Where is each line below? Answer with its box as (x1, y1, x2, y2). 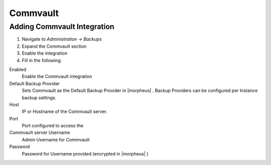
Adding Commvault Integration (9, 22, 115, 31)
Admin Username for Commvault (22, 136, 90, 142)
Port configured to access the (22, 123, 84, 129)
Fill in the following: (22, 57, 62, 63)
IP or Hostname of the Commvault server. (22, 108, 108, 115)
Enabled (9, 66, 27, 72)
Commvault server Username (9, 129, 70, 135)
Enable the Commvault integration (22, 73, 92, 80)
